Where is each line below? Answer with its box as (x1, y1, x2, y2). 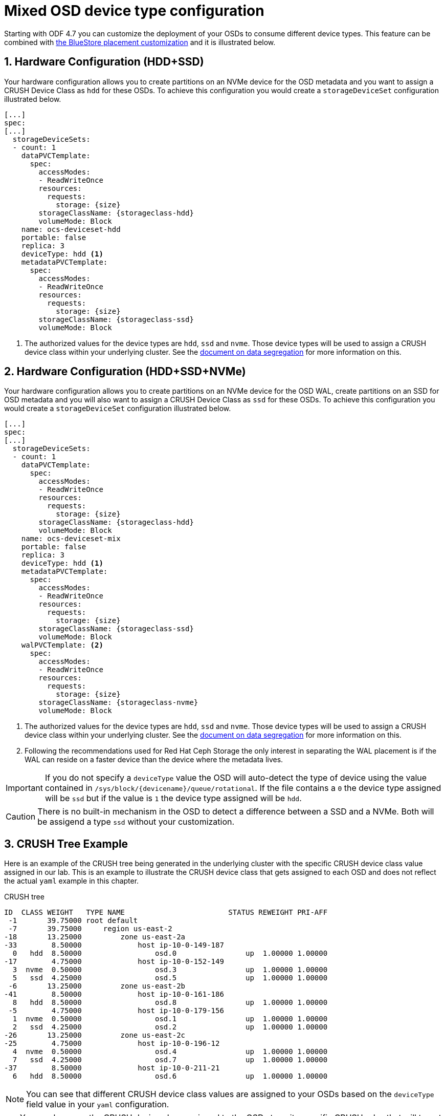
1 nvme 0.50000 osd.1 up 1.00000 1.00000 (12, 1015, 328, 1023)
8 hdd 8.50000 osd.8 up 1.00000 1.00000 (12, 998, 328, 1007)
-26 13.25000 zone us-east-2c (4, 1031, 186, 1040)
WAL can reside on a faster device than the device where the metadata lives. (25, 755, 283, 764)
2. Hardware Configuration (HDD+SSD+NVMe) (4, 365, 246, 378)
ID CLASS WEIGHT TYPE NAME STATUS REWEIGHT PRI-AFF (4, 908, 328, 917)
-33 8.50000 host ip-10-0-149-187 (4, 941, 224, 950)
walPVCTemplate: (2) (21, 641, 103, 650)
